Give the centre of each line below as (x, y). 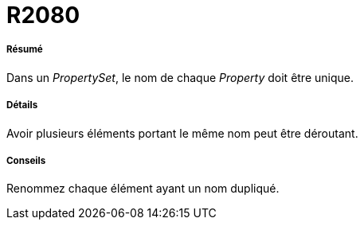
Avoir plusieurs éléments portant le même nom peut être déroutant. (182, 133)
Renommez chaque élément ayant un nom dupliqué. (143, 189)
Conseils (26, 160)
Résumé (25, 50)
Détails (22, 105)
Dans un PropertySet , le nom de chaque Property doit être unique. (180, 77)
